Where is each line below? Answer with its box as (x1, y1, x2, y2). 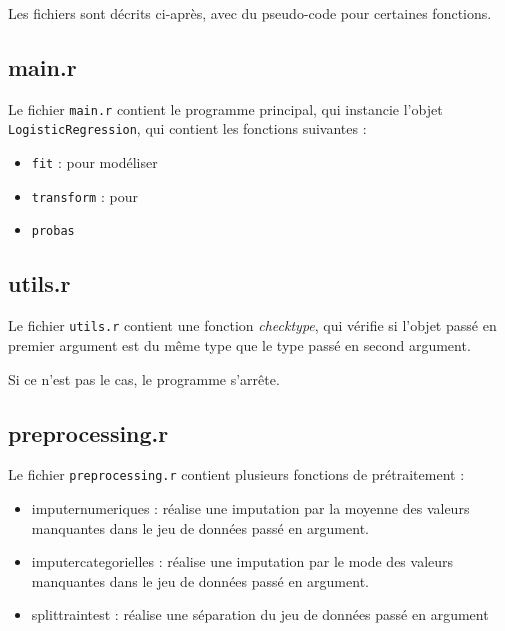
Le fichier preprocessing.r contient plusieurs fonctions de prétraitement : (8, 464, 465, 485)
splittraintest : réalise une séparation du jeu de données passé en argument (31, 604, 489, 625)
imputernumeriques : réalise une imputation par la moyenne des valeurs (31, 497, 470, 518)
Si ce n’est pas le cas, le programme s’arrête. (8, 368, 280, 389)
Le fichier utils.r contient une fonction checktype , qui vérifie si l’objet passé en (8, 315, 497, 336)
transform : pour (31, 185, 138, 206)
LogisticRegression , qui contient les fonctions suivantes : (8, 118, 367, 139)
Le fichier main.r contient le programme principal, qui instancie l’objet (8, 98, 443, 119)
